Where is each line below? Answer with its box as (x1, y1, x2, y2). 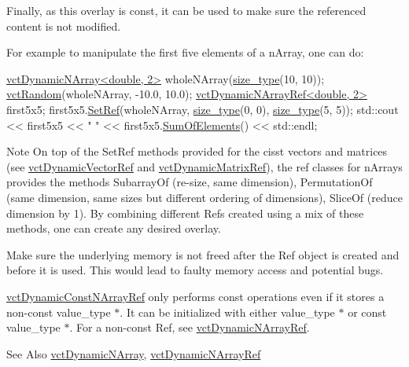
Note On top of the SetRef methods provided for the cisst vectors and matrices (6, 143, 388, 160)
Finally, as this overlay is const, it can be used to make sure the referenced (6, 2, 367, 18)
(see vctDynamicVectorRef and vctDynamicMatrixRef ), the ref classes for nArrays (6, 158, 403, 174)
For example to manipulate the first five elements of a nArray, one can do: (6, 44, 364, 61)
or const (348, 303, 387, 320)
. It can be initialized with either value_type (120, 303, 335, 320)
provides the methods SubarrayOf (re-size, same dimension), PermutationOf (6, 174, 373, 190)
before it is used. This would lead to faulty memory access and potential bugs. (6, 262, 384, 278)
